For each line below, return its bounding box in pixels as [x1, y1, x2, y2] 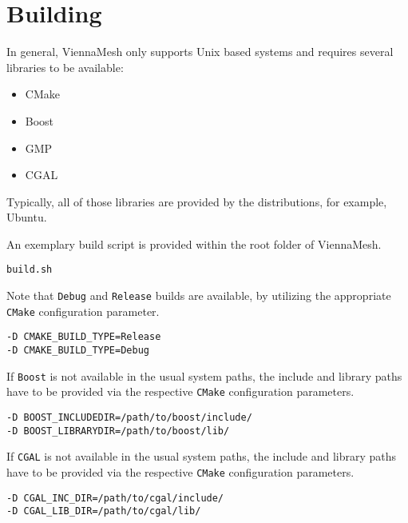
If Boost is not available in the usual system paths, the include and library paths [6, 367, 402, 384]
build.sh [6, 264, 53, 276]
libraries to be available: [6, 58, 124, 75]
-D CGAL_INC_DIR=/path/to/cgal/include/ [6, 492, 224, 504]
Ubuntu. [6, 209, 47, 226]
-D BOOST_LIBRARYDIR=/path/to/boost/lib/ [6, 425, 230, 437]
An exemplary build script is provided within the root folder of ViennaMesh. [6, 235, 382, 252]
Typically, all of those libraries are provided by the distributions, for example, [6, 193, 387, 210]
